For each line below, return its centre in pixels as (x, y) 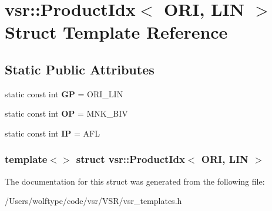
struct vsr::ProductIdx (130, 159)
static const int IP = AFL (52, 133)
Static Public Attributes (80, 69)
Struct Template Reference (116, 32)
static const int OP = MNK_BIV (66, 113)
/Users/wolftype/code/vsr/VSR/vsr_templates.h (93, 201)
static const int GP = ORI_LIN (64, 93)
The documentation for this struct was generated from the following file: (135, 181)
